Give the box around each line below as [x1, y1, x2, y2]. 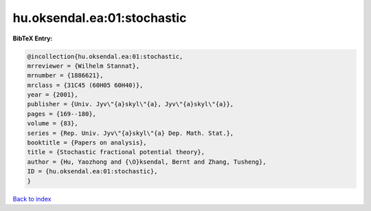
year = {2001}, [27, 91, 78, 99]
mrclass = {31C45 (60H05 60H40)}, [27, 81, 144, 89]
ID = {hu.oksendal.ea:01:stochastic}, [27, 168, 158, 175]
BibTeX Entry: [12, 34, 53, 42]
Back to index [12, 195, 52, 203]
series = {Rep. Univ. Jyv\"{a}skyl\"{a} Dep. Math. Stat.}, [27, 129, 234, 137]
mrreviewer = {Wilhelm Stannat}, [27, 62, 140, 70]
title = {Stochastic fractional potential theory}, [27, 148, 205, 156]
